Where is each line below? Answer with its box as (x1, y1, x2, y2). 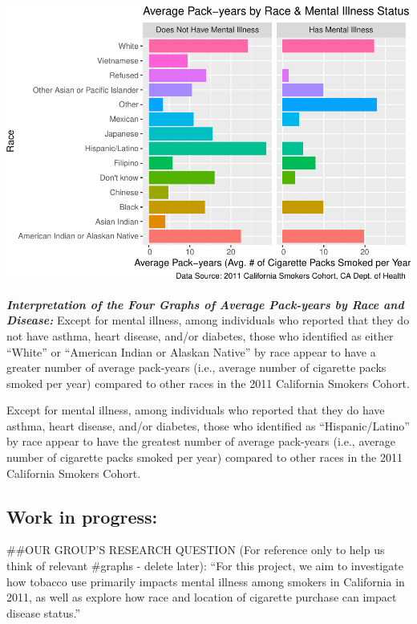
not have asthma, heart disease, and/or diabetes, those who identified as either (6, 327, 394, 344)
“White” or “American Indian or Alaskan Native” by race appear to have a (6, 343, 376, 360)
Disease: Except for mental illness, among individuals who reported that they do (6, 312, 410, 328)
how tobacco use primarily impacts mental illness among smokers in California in (6, 573, 405, 589)
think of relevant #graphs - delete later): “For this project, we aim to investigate (6, 557, 403, 574)
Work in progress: (6, 504, 158, 528)
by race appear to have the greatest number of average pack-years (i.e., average (6, 433, 395, 450)
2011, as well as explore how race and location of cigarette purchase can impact (6, 589, 397, 606)
